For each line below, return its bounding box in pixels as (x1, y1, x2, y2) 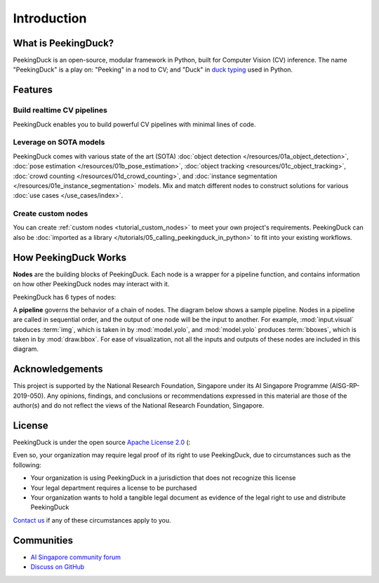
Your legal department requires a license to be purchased (30, 483, 197, 492)
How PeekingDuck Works (13, 251, 126, 263)
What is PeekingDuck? (13, 37, 114, 49)
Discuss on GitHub (30, 563, 85, 571)
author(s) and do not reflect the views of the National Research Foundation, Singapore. (13, 401, 265, 410)
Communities (13, 534, 74, 547)
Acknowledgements (13, 363, 103, 375)
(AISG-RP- (329, 382, 360, 390)
